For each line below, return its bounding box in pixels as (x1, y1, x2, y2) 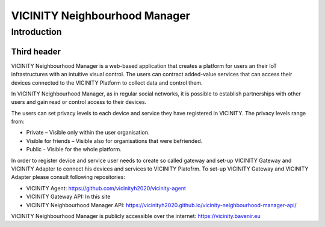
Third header (11, 46, 61, 56)
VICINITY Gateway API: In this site (26, 193, 111, 201)
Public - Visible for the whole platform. (26, 146, 122, 153)
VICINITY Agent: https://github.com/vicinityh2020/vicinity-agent (26, 184, 187, 192)
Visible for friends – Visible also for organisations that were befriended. (26, 137, 203, 144)
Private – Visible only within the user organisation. (26, 129, 150, 136)
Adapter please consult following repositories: (11, 174, 126, 181)
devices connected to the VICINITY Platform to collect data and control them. (11, 79, 203, 86)
